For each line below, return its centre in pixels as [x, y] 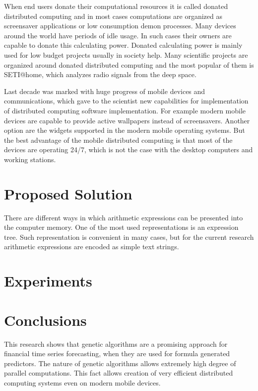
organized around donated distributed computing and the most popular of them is [129, 64]
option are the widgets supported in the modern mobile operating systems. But [125, 130]
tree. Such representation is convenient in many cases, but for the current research [129, 237]
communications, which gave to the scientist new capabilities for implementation [126, 101]
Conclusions [45, 320]
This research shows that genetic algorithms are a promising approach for [116, 343]
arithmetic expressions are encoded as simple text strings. [92, 246]
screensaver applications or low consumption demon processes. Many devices [120, 26]
